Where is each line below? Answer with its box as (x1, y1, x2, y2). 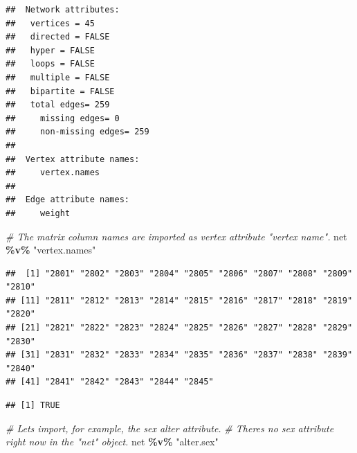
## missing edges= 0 (6, 113, 120, 123)
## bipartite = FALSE (6, 86, 115, 96)
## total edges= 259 (6, 100, 110, 110)
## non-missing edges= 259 (6, 127, 149, 137)
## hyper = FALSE (6, 45, 95, 55)
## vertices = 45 (6, 18, 95, 28)
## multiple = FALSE (6, 72, 110, 82)
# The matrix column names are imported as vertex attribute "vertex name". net (6, 229, 347, 243)
